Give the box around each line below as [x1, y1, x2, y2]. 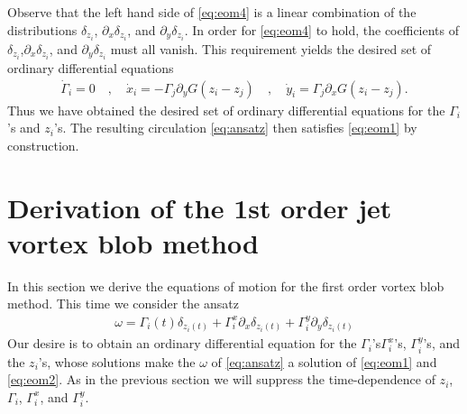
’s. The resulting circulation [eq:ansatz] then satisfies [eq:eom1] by [54, 118, 417, 137]
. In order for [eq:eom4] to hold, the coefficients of [184, 20, 460, 39]
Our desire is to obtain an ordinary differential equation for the [7, 334, 357, 353]
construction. [7, 135, 79, 154]
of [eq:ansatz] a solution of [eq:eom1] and [211, 352, 437, 371]
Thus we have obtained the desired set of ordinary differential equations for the [7, 100, 445, 119]
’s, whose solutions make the [38, 352, 196, 371]
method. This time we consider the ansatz [7, 294, 239, 313]
